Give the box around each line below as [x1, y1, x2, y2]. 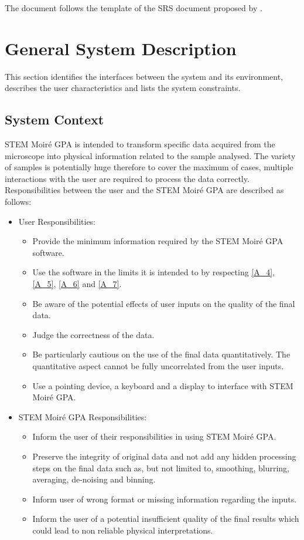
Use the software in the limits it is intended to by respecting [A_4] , [32, 266, 275, 278]
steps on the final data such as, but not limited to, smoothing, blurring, [32, 461, 289, 474]
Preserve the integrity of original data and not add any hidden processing [32, 450, 296, 462]
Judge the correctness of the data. [32, 328, 155, 340]
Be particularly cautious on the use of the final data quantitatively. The [32, 348, 291, 360]
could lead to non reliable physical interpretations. [32, 524, 213, 536]
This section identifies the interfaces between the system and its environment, [5, 70, 283, 82]
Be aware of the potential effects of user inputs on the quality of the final [32, 297, 295, 309]
